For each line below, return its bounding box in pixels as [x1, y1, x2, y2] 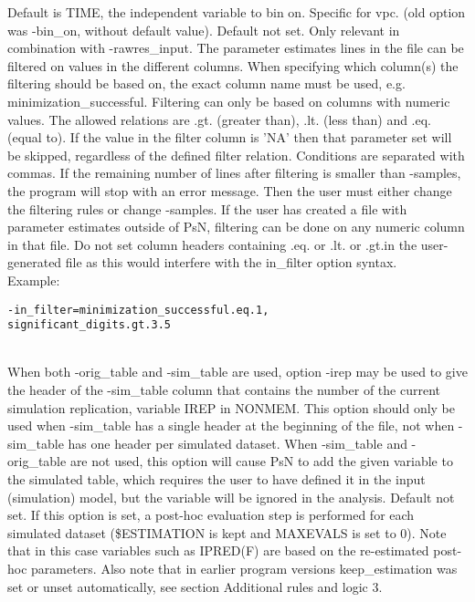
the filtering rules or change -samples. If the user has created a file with [7, 199, 407, 218]
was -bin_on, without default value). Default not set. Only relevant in [7, 20, 400, 39]
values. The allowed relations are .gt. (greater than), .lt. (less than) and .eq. [7, 109, 432, 129]
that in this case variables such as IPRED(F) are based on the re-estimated [7, 541, 429, 560]
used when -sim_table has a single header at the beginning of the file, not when [7, 416, 455, 435]
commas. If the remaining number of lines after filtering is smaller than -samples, [7, 163, 461, 182]
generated [7, 253, 62, 272]
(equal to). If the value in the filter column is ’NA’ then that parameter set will [7, 128, 452, 147]
